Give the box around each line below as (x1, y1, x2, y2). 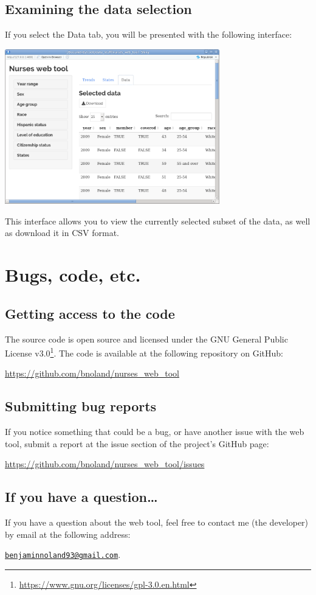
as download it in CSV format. (5, 226, 119, 239)
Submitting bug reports (5, 397, 157, 416)
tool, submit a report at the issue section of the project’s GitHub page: (5, 437, 269, 450)
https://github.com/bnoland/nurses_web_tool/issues (5, 458, 205, 470)
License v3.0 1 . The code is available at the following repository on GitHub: (5, 345, 283, 359)
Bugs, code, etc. (5, 262, 141, 287)
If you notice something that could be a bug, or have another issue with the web (5, 425, 304, 438)
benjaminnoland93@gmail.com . (5, 548, 121, 561)
